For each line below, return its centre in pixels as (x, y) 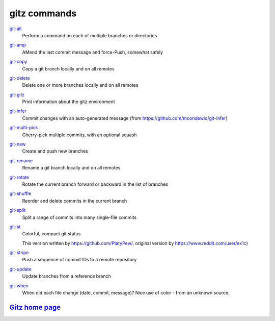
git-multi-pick (24, 128)
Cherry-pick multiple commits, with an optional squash (79, 135)
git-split (18, 210)
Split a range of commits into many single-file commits (79, 217)
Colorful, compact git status (51, 234)
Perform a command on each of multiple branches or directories (90, 35)
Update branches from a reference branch (67, 276)
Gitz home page (35, 307)
